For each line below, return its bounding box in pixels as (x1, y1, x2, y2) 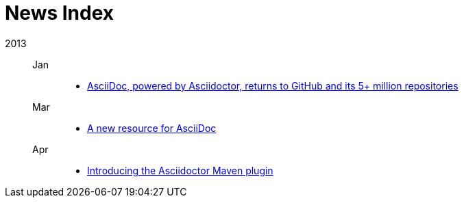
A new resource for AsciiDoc (87, 122, 217, 134)
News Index (5, 1, 114, 25)
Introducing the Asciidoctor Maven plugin (87, 164, 273, 176)
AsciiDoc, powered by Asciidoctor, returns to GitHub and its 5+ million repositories (87, 79, 459, 92)
